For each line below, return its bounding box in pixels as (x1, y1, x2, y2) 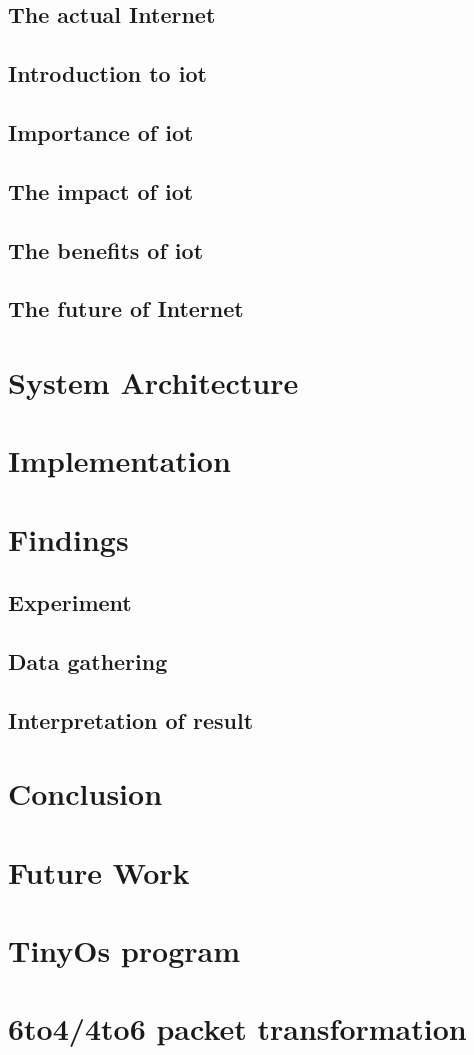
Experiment (8, 587, 132, 618)
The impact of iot (8, 175, 194, 206)
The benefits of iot (8, 234, 204, 265)
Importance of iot (8, 116, 194, 147)
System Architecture (8, 361, 299, 402)
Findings (8, 518, 129, 559)
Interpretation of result (8, 704, 254, 735)
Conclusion (8, 773, 163, 814)
